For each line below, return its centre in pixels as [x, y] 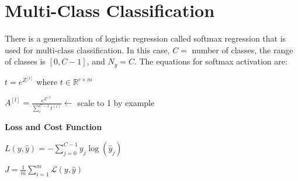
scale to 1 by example [116, 102]
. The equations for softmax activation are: [211, 61]
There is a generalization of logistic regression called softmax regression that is [145, 38]
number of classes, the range [242, 49]
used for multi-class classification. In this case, [87, 49]
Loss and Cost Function [53, 127]
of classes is [25, 61]
